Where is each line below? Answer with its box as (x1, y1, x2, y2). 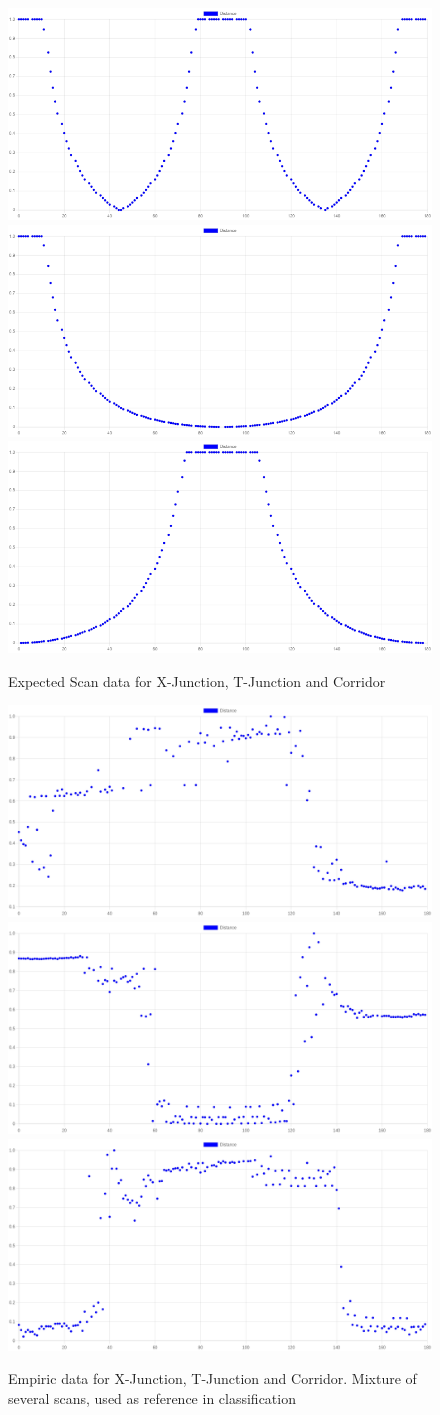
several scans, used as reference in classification (8, 1387, 296, 1408)
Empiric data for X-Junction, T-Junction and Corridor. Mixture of (8, 1368, 417, 1389)
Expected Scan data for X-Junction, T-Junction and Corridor (8, 670, 386, 691)
